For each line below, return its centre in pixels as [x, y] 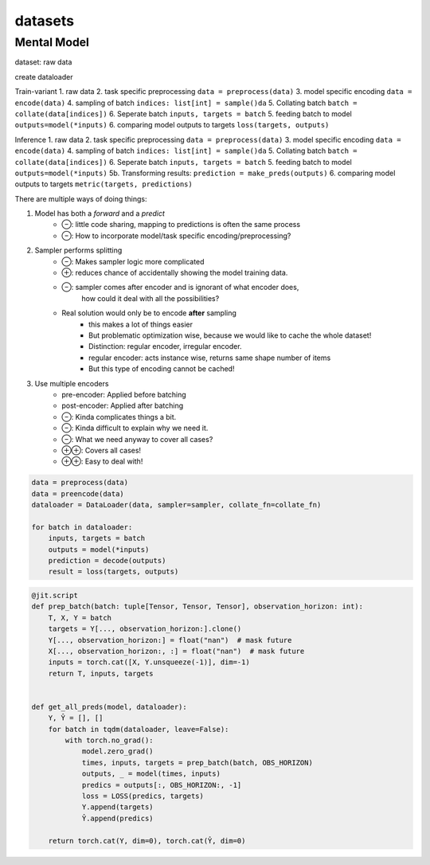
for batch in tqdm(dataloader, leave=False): [139, 729]
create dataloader [44, 76]
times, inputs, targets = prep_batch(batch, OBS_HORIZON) [197, 762]
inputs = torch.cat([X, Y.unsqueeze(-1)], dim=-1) [149, 662]
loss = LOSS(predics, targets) [143, 796]
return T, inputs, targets [101, 673]
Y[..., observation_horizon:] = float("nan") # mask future [170, 640]
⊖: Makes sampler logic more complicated [133, 261]
